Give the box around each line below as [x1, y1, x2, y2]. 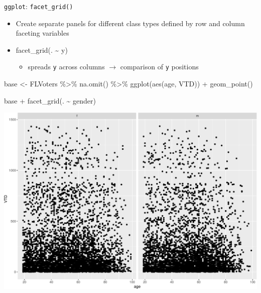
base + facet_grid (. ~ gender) [4, 95, 96, 106]
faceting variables [16, 28, 69, 38]
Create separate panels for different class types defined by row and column [16, 18, 245, 28]
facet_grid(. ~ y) [16, 44, 68, 55]
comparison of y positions [120, 61, 199, 72]
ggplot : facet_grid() [4, 1, 73, 11]
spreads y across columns [28, 61, 105, 72]
